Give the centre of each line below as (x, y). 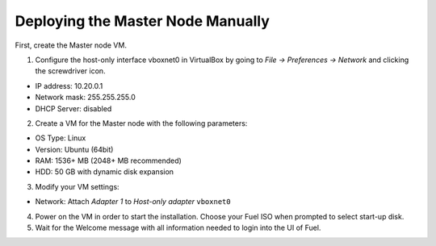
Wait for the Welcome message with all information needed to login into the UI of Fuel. (178, 228)
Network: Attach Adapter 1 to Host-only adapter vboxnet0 (133, 202)
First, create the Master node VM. (71, 45)
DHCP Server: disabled (73, 108)
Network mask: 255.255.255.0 (86, 98)
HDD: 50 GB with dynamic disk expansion (104, 172)
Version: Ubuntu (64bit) (74, 149)
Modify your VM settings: (78, 186)
